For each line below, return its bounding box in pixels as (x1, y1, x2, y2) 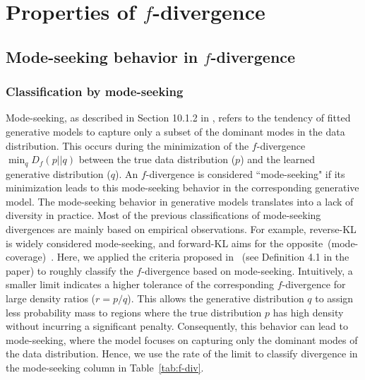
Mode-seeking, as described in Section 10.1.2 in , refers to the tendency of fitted (6, 110, 351, 125)
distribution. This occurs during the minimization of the (6, 138, 249, 153)
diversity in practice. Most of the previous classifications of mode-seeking (6, 208, 321, 222)
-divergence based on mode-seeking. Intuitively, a (141, 263, 353, 278)
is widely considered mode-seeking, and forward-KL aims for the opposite (6, 235, 323, 250)
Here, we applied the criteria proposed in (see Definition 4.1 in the (56, 249, 349, 264)
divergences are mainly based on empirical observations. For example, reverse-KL (6, 221, 357, 236)
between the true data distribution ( (78, 152, 236, 167)
